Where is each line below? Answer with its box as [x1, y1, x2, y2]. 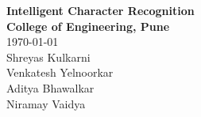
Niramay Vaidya [6, 95, 86, 111]
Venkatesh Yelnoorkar [6, 64, 114, 81]
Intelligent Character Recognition [6, 2, 195, 18]
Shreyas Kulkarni [6, 48, 91, 65]
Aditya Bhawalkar [6, 79, 95, 96]
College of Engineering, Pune [6, 17, 170, 34]
